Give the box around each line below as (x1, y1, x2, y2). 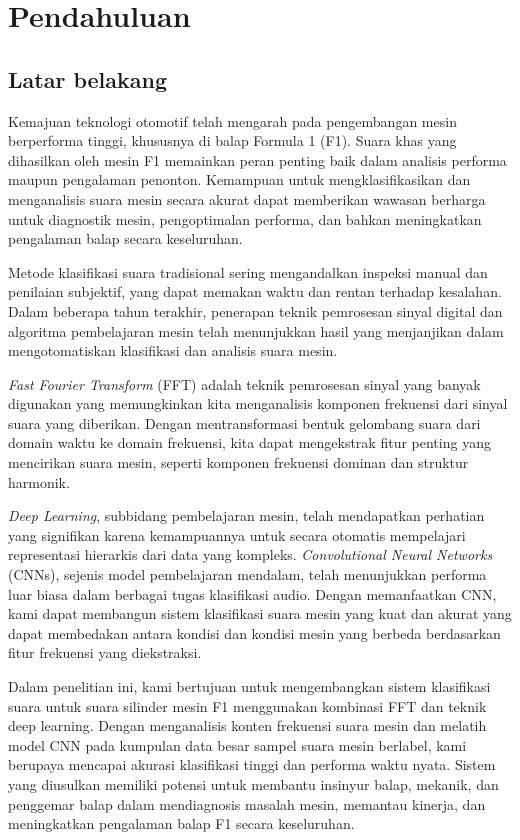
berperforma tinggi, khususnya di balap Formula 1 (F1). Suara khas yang (8, 130, 457, 151)
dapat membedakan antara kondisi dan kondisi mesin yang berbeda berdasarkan (8, 622, 501, 643)
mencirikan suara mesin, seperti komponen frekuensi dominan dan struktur (8, 452, 469, 473)
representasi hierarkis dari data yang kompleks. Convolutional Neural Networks (8, 544, 493, 565)
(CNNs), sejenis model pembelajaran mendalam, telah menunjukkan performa (8, 564, 487, 585)
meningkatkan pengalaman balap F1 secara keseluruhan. (8, 813, 355, 834)
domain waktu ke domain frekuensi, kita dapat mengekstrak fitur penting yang (8, 432, 491, 453)
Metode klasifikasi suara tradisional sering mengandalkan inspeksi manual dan (8, 261, 488, 282)
